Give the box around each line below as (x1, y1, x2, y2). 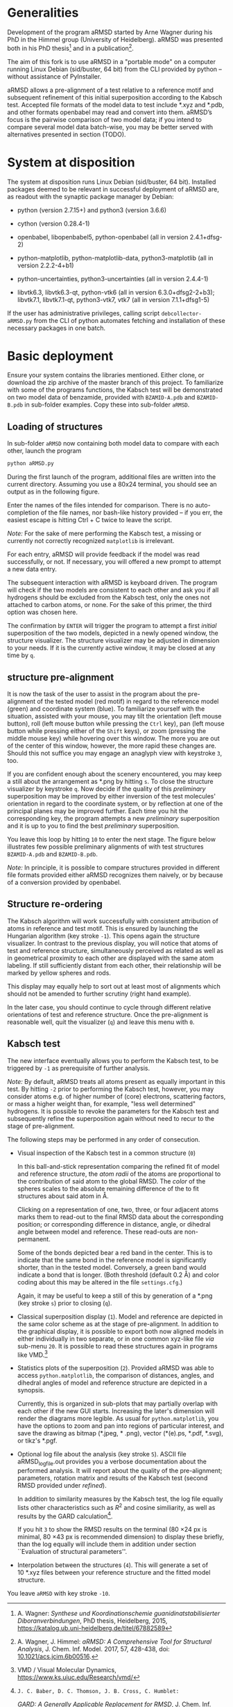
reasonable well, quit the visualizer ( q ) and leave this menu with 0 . (7, 1018, 195, 1026)
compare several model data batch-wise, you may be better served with (7, 123, 214, 131)
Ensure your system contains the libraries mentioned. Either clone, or (7, 371, 205, 379)
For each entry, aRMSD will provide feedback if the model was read (7, 550, 200, 558)
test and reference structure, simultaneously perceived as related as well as (7, 946, 224, 954)
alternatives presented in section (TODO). (7, 130, 126, 139)
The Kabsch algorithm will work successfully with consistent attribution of (7, 917, 218, 925)
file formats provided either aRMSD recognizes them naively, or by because (7, 870, 223, 879)
